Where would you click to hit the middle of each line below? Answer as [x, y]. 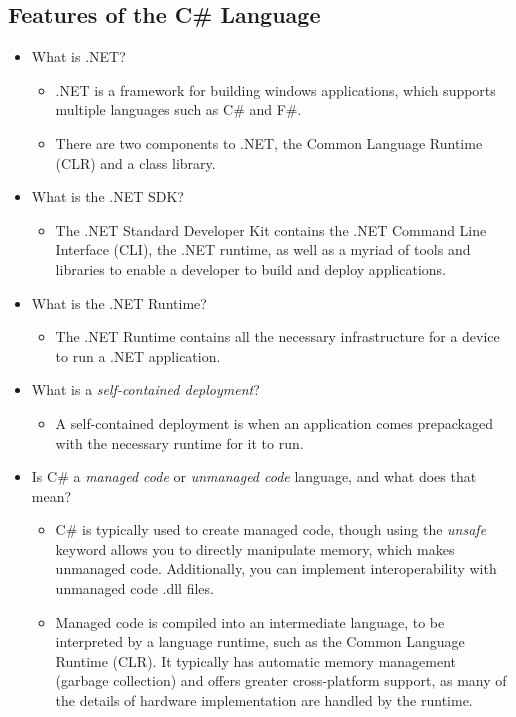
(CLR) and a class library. [135, 162]
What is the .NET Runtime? [119, 302]
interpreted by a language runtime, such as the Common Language [260, 641]
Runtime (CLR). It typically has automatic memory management [256, 660]
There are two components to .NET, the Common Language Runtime [269, 142]
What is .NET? [78, 56]
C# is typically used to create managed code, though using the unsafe [271, 529]
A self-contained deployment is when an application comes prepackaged [274, 422]
